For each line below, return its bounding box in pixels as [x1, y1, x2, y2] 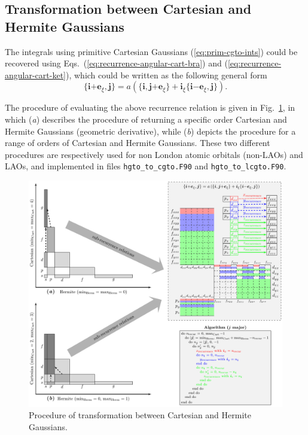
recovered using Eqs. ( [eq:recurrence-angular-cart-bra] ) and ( [5, 57, 228, 69]
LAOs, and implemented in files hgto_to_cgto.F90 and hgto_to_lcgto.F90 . [5, 160, 286, 172]
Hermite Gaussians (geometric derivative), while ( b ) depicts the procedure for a [5, 124, 296, 137]
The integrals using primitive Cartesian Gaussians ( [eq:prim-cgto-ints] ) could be [5, 45, 298, 57]
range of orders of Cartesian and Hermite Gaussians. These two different [5, 136, 270, 149]
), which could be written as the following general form [65, 68, 267, 81]
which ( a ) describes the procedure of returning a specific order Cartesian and [5, 112, 287, 125]
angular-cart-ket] [5, 68, 66, 81]
